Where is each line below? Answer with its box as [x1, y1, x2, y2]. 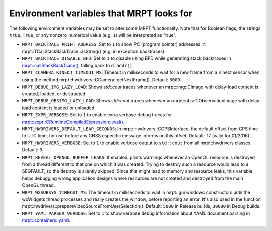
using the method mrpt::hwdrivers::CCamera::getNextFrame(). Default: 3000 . [22, 76, 182, 83]
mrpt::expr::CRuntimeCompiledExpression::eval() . [22, 119, 125, 125]
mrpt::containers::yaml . [22, 217, 71, 223]
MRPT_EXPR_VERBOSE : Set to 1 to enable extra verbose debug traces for [22, 112, 172, 118]
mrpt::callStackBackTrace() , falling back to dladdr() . [22, 62, 134, 68]
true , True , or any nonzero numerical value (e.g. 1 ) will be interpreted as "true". [9, 32, 177, 38]
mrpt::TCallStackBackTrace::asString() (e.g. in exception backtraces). [22, 48, 166, 54]
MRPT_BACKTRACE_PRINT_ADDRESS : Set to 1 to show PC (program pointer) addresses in [22, 41, 206, 47]
